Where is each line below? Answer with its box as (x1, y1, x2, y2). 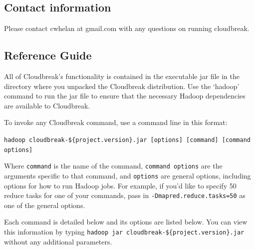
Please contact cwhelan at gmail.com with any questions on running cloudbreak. (4, 23, 250, 33)
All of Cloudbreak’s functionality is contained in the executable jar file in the (4, 71, 240, 81)
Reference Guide (4, 47, 92, 63)
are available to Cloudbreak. (4, 100, 90, 110)
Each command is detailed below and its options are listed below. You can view (4, 216, 248, 227)
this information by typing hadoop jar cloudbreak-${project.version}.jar (4, 226, 245, 237)
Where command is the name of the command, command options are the (4, 160, 223, 171)
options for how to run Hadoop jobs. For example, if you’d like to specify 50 (4, 180, 237, 190)
